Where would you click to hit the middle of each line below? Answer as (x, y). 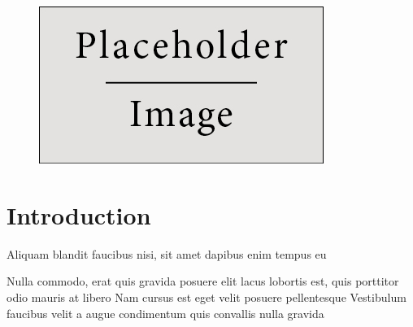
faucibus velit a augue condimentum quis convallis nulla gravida (165, 313)
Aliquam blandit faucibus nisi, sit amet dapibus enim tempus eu (167, 253)
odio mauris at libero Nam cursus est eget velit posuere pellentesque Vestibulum (206, 296)
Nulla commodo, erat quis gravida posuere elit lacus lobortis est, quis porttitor (203, 281)
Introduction (79, 214)
